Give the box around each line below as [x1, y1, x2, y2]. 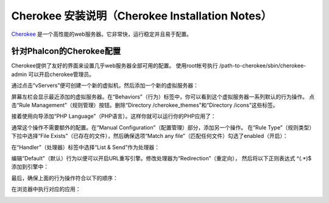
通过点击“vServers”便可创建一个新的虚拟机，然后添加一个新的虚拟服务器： [11, 82, 199, 89]
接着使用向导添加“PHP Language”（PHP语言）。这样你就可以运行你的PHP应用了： [11, 112, 216, 120]
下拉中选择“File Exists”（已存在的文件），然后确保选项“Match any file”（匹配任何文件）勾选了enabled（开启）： [11, 132, 289, 140]
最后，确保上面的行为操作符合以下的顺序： [11, 174, 118, 182]
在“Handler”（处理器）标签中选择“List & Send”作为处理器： [11, 143, 160, 151]
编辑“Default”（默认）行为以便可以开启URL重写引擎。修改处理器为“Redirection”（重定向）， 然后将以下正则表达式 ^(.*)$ [11, 154, 312, 162]
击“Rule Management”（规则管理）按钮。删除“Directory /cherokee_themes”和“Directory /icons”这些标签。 [11, 101, 278, 109]
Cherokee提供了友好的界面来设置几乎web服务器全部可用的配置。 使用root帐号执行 [11, 62, 219, 69]
